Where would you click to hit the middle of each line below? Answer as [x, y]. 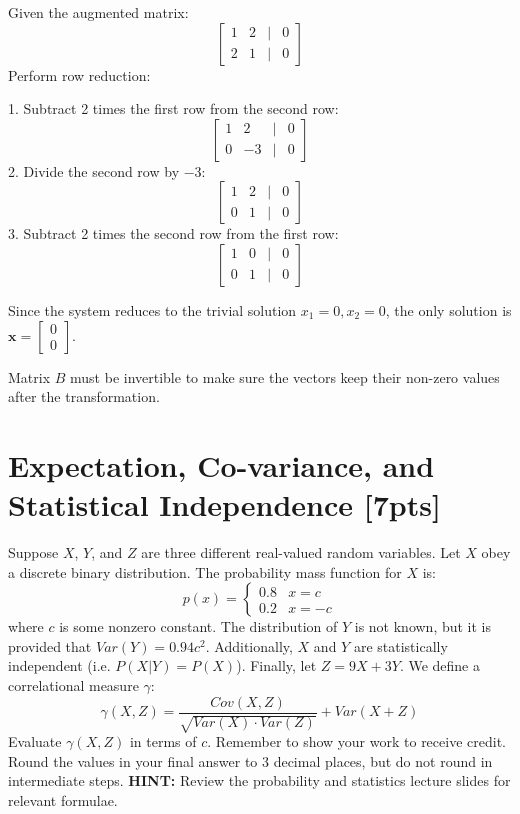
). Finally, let [276, 665]
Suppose [33, 552]
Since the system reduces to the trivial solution [152, 309]
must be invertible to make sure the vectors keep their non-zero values [285, 376]
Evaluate [35, 741]
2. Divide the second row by [94, 170]
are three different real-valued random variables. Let [301, 552]
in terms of [163, 741]
